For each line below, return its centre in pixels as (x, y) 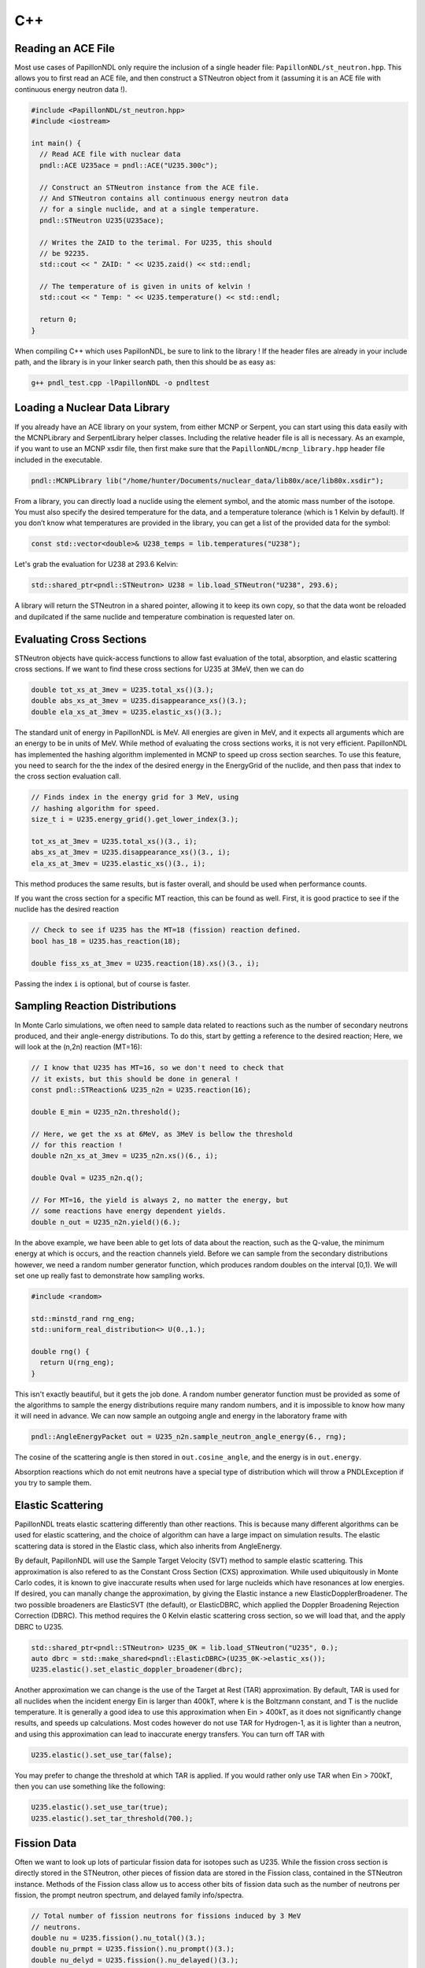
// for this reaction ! (77, 1145)
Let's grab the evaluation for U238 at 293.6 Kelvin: (96, 564)
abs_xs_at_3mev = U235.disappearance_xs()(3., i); (131, 853)
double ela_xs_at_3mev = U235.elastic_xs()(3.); (127, 712)
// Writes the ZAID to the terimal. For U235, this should (156, 242)
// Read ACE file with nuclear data (110, 154)
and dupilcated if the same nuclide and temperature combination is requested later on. (155, 616)
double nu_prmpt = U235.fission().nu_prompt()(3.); (133, 1949)
